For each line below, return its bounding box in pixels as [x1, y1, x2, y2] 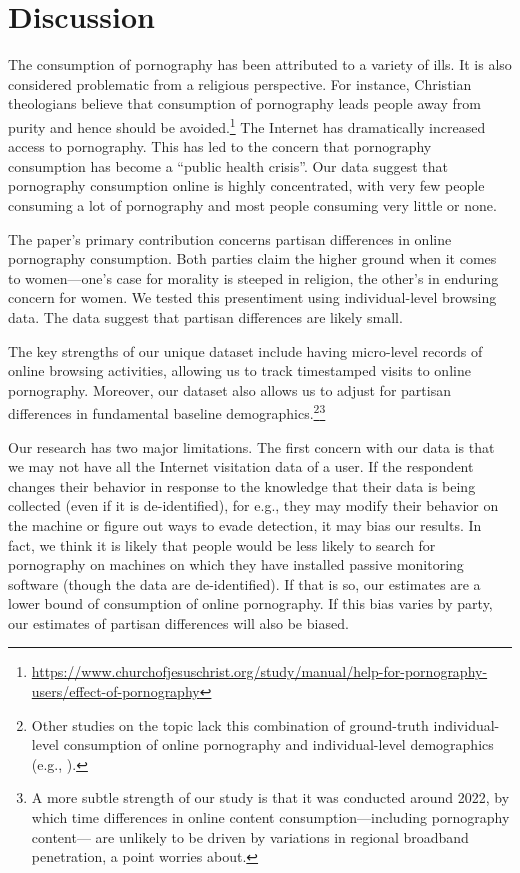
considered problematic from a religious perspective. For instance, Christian [8, 73, 472, 94]
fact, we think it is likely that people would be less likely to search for [8, 534, 436, 555]
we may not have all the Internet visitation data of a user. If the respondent [8, 456, 474, 477]
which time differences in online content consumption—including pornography [31, 807, 510, 828]
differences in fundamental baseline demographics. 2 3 [8, 400, 326, 423]
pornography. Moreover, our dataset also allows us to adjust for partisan [8, 379, 451, 400]
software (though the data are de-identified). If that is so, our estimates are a [8, 573, 481, 594]
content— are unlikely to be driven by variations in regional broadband [31, 826, 469, 847]
